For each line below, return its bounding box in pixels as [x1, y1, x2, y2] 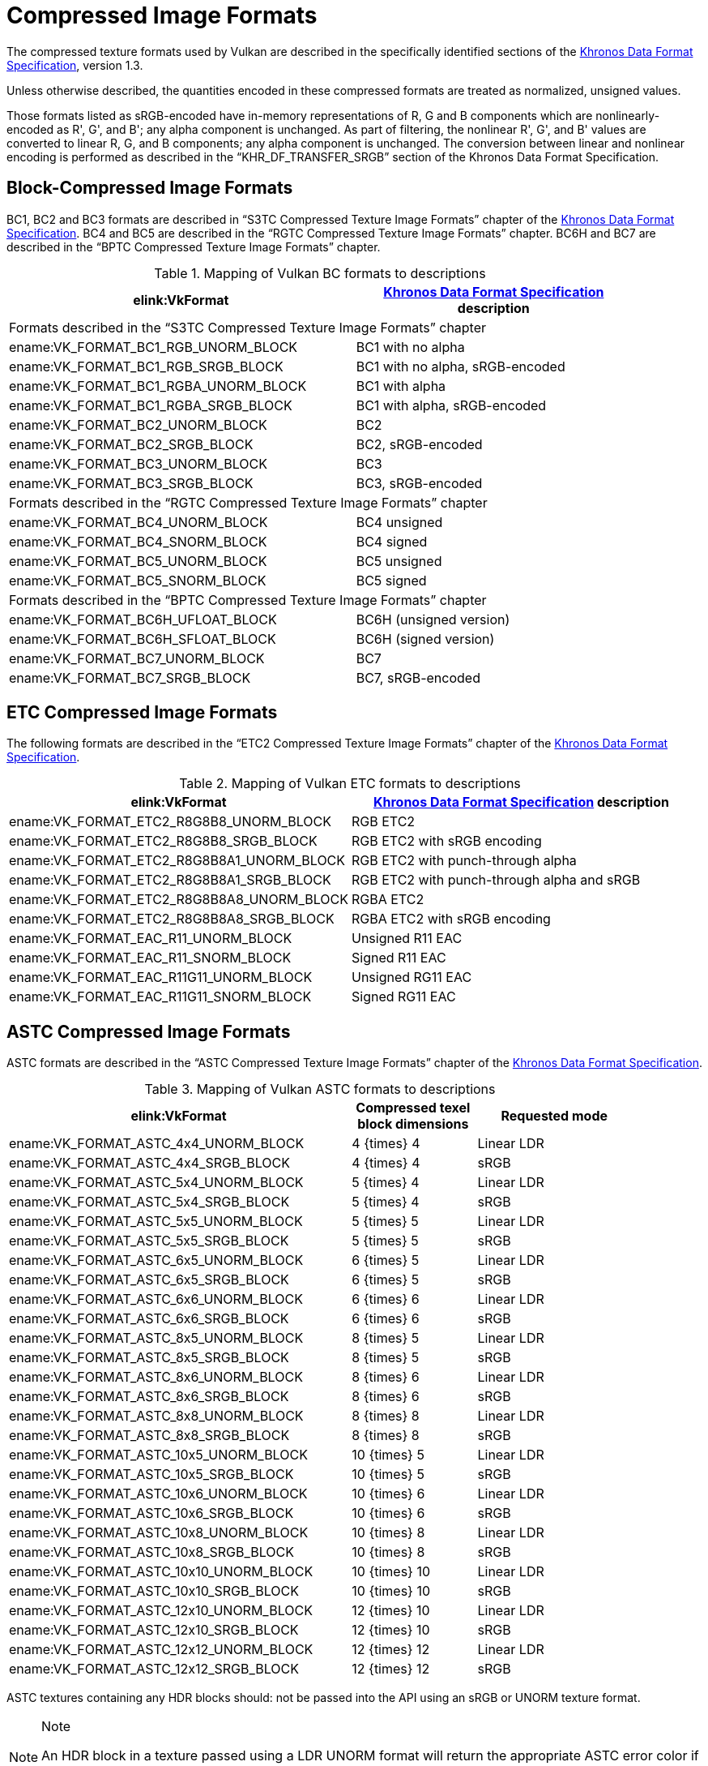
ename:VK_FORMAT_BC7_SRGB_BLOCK [9, 669, 251, 686]
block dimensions [357, 1116, 469, 1133]
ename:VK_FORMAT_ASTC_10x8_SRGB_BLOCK [9, 1544, 294, 1561]
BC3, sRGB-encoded [356, 474, 483, 491]
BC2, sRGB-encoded [356, 435, 483, 452]
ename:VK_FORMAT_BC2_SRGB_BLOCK [9, 435, 254, 452]
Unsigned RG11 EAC [351, 969, 472, 986]
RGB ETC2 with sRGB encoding [351, 833, 542, 850]
